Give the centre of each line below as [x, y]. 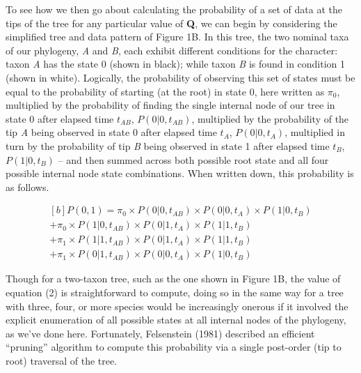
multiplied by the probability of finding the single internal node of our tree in [170, 105]
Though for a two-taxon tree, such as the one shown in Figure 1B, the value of [173, 279]
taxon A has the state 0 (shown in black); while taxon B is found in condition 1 [176, 64]
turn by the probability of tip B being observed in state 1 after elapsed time [168, 145]
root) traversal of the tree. [62, 360]
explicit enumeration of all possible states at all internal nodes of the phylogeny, [176, 320]
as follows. [27, 186]
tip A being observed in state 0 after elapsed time [111, 132]
